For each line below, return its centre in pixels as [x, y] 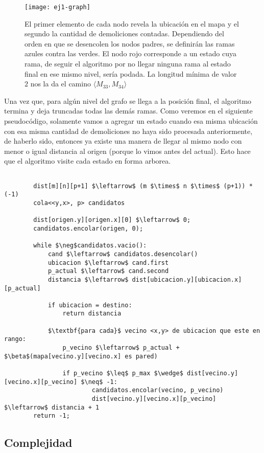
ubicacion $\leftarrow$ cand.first [108, 263]
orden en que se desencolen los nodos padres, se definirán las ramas [130, 43]
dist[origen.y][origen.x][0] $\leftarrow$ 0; [112, 220]
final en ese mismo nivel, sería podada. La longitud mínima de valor [131, 73]
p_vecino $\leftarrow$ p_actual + [121, 348]
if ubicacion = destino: [90, 305]
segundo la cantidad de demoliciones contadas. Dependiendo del [124, 33]
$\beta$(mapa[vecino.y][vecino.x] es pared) [81, 356]
